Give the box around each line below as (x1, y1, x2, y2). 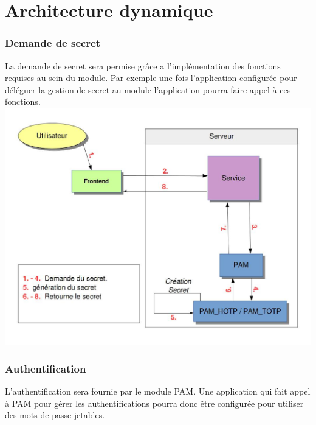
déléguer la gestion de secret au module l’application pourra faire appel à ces (5, 83, 291, 96)
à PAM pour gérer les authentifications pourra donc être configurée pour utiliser (5, 396, 304, 409)
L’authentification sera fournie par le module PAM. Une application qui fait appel (5, 385, 311, 398)
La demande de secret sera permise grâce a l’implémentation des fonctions (5, 59, 281, 72)
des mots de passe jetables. (5, 409, 105, 421)
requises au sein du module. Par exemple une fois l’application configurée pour (5, 71, 297, 84)
